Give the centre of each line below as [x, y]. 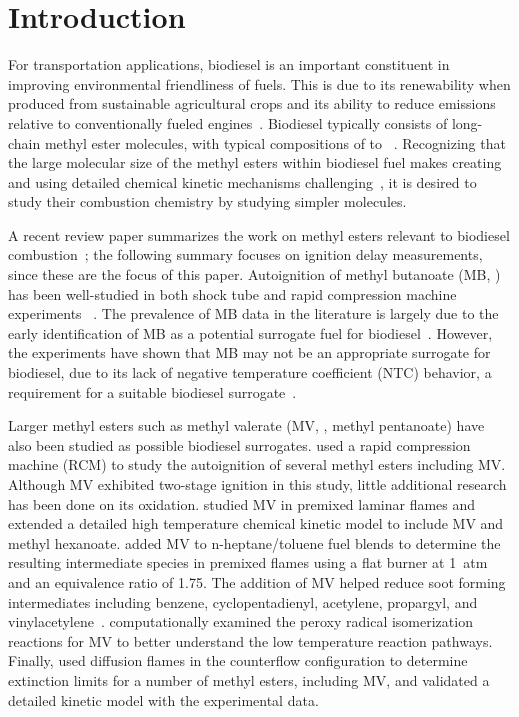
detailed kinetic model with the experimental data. [163, 699]
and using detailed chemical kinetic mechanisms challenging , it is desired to [242, 181]
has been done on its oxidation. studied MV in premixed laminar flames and [242, 503]
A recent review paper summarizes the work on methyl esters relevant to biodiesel [259, 234]
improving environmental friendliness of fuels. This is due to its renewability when [259, 83]
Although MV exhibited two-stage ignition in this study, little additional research [257, 484]
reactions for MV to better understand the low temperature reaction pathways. [250, 640]
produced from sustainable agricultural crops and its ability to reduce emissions [252, 103]
